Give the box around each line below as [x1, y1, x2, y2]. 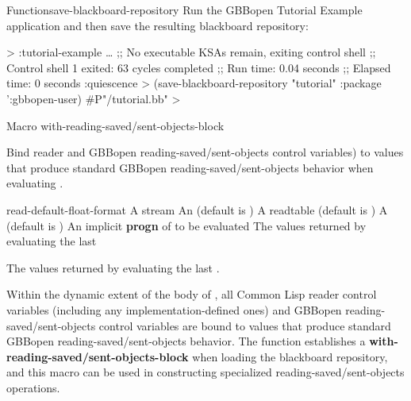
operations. [6, 379, 60, 395]
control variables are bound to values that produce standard [98, 317, 391, 334]
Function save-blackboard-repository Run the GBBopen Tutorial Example [6, 2, 363, 17]
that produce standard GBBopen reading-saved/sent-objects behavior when [6, 159, 374, 175]
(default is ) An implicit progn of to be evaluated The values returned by [6, 217, 367, 233]
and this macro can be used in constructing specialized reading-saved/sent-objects [6, 364, 405, 380]
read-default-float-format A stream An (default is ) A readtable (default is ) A [6, 201, 388, 218]
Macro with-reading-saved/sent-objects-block [6, 117, 225, 133]
